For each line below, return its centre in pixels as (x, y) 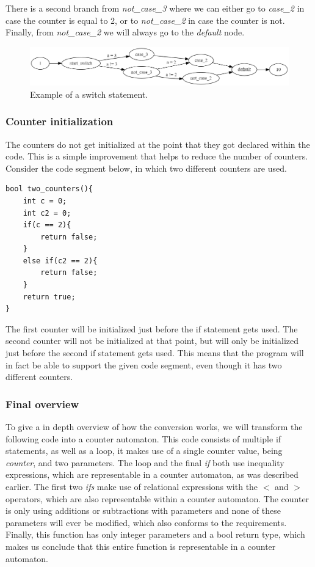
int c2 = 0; (47, 213)
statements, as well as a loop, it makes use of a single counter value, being (144, 451)
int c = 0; (45, 201)
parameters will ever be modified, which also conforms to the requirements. (146, 522)
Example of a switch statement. (89, 94)
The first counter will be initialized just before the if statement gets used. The (152, 328)
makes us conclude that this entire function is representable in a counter (141, 546)
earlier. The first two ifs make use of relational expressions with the (132, 486)
